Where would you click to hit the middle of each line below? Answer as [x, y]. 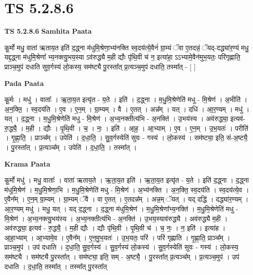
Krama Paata [27, 163]
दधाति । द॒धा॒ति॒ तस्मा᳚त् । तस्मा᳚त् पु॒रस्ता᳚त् [56, 266]
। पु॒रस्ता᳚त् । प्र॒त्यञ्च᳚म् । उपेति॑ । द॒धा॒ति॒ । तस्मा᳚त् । [71, 147]
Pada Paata [24, 83]
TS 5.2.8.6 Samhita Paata [48, 31]
